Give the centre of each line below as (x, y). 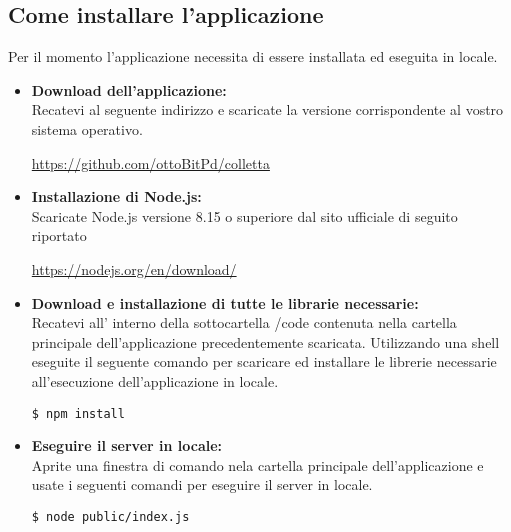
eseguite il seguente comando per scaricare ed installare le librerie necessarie (264, 361)
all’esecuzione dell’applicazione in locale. (155, 380)
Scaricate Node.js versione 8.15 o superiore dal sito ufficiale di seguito (244, 215)
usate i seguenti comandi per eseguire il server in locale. (202, 484)
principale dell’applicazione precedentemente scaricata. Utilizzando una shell (265, 341)
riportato (59, 235)
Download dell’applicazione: (129, 89)
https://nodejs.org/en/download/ (134, 268)
